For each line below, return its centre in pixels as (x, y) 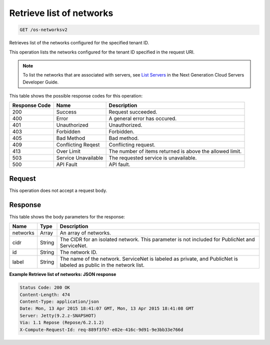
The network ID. (78, 252)
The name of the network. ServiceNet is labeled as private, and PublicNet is (149, 259)
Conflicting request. (132, 145)
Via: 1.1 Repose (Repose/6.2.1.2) (62, 323)
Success (66, 112)
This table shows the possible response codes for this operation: (76, 96)
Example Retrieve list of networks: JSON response (63, 274)
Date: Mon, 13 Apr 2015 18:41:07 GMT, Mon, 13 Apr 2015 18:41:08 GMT (107, 308)
